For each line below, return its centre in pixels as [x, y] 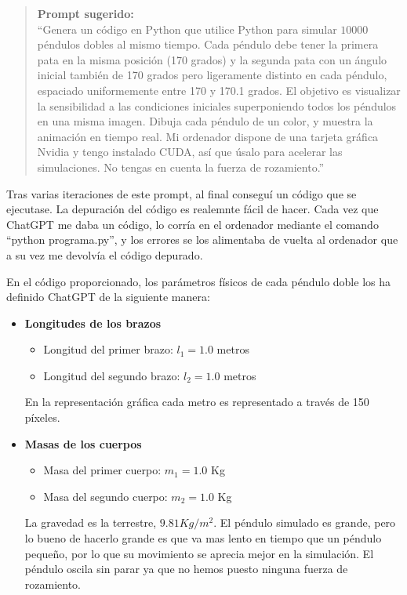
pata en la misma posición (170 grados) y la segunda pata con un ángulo [212, 59]
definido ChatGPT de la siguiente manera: [108, 297]
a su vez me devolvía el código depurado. [105, 254]
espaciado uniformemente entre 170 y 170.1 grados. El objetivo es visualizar [219, 90]
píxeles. [42, 417]
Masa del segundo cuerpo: [105, 496]
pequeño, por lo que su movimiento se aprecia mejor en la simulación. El [199, 553]
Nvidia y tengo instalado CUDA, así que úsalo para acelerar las [190, 152]
